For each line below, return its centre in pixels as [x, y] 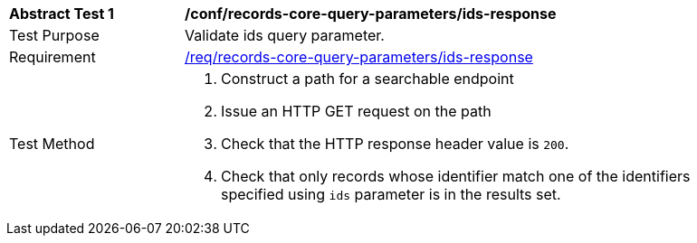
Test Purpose [54, 35]
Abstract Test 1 [62, 14]
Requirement [53, 57]
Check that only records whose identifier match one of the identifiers [456, 176]
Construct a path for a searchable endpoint [368, 79]
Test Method [52, 144]
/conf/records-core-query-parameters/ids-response [371, 14]
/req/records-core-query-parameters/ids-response [359, 57]
